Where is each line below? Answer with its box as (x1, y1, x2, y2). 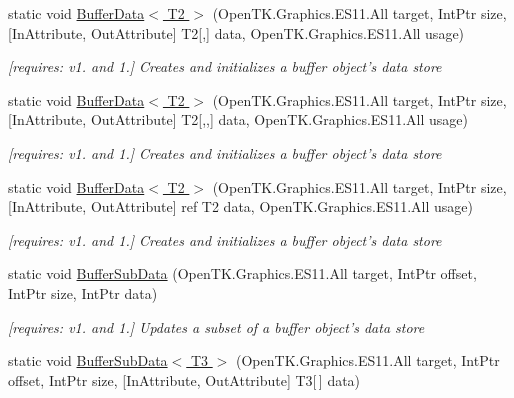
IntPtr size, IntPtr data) (8, 282, 158, 303)
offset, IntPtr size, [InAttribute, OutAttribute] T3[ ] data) (8, 369, 361, 390)
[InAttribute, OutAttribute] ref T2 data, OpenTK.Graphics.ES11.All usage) (8, 196, 474, 217)
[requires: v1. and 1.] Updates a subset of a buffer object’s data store (8, 316, 425, 337)
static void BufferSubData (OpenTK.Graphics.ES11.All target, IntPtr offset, (8, 263, 477, 284)
